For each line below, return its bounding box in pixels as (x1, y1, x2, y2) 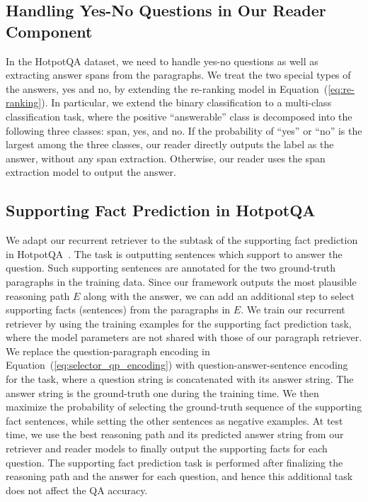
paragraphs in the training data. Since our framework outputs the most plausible (6, 274, 357, 289)
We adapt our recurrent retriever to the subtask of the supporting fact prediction (6, 233, 358, 247)
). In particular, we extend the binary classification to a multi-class (41, 95, 332, 110)
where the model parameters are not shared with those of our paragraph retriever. (6, 330, 362, 345)
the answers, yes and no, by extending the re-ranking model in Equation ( (6, 81, 328, 96)
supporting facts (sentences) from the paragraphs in (6, 302, 231, 317)
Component (6, 20, 93, 42)
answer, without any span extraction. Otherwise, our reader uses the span (6, 150, 326, 165)
